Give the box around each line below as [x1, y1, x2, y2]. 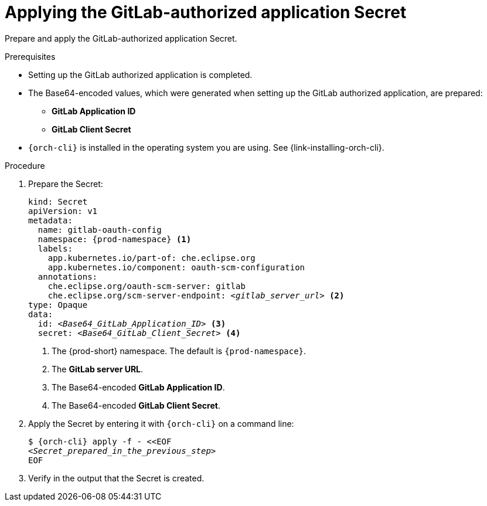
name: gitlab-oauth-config [38, 225, 162, 235]
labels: [38, 243, 73, 253]
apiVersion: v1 [28, 206, 98, 216]
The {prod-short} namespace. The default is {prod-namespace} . [52, 345, 306, 356]
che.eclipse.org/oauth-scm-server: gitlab [47, 281, 246, 291]
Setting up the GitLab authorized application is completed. [28, 69, 253, 80]
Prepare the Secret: [28, 178, 103, 189]
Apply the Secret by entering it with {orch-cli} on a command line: [28, 418, 294, 429]
